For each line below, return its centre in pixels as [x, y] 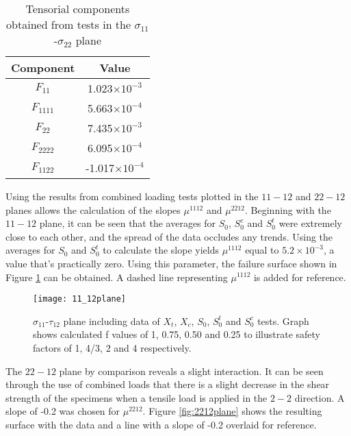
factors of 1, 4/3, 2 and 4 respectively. [112, 348]
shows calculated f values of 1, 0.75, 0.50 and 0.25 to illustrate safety [177, 334]
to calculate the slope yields [161, 250]
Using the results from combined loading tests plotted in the [132, 196]
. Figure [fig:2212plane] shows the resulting [232, 411]
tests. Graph [283, 320]
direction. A [320, 397]
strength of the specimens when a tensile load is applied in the [136, 397]
